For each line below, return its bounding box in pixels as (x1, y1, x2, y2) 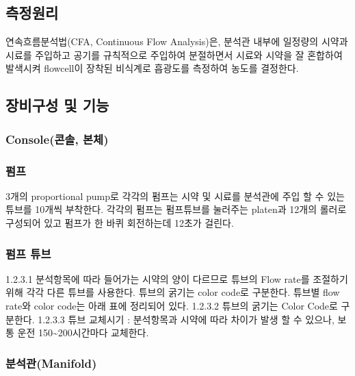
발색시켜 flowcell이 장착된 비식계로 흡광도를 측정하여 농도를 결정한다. (5, 61, 299, 75)
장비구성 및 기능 (5, 95, 109, 116)
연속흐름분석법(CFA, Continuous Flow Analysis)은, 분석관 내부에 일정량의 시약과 (5, 34, 348, 49)
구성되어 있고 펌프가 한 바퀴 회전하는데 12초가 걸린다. (5, 216, 234, 230)
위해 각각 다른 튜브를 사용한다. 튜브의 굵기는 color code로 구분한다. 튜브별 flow (5, 285, 340, 299)
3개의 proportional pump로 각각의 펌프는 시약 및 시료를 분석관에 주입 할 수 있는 (5, 188, 345, 203)
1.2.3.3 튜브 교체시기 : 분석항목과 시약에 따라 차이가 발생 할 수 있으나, (38, 312, 334, 326)
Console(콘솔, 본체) (5, 130, 109, 147)
